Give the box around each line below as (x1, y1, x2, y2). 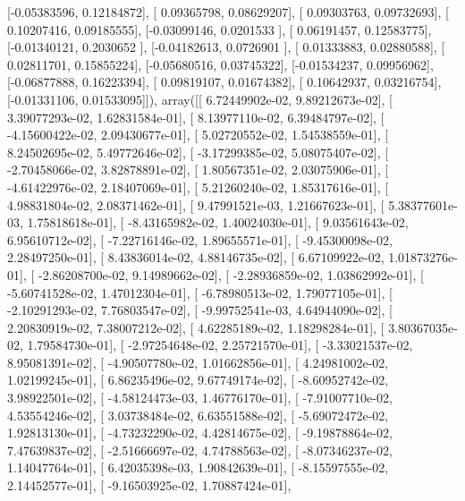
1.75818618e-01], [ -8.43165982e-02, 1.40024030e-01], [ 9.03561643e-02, (27, 213, 409, 232)
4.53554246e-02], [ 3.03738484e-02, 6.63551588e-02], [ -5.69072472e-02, (7, 405, 389, 424)
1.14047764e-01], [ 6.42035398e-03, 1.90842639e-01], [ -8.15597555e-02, (7, 458, 389, 477)
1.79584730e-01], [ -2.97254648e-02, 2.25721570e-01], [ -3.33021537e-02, (27, 335, 413, 354)
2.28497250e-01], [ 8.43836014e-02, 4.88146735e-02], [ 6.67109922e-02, (7, 248, 385, 267)
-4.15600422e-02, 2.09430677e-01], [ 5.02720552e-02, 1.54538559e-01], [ (7, 125, 389, 144)
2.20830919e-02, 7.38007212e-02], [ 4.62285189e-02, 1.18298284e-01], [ (7, 318, 385, 336)
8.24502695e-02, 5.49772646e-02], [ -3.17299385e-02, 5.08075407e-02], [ (7, 142, 389, 161)
